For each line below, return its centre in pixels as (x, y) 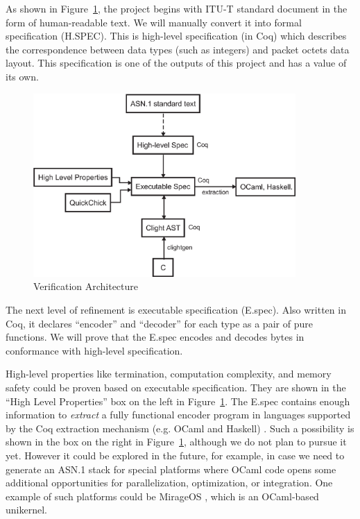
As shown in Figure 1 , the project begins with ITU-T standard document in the (177, 8)
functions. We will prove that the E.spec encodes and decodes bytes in (155, 337)
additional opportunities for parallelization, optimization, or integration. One (169, 483)
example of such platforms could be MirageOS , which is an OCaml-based (162, 496)
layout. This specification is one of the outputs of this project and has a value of (176, 63)
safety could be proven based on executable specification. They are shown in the (176, 387)
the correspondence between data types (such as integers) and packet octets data (178, 49)
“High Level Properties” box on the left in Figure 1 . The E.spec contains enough (178, 401)
